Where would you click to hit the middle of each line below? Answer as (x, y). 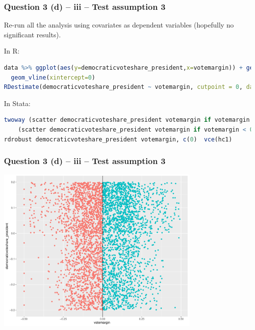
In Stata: (17, 103)
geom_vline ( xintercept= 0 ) (53, 77)
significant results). (32, 34)
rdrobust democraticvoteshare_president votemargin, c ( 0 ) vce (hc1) (118, 139)
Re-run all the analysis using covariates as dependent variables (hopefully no (119, 25)
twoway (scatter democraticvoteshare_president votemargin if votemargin (127, 120)
